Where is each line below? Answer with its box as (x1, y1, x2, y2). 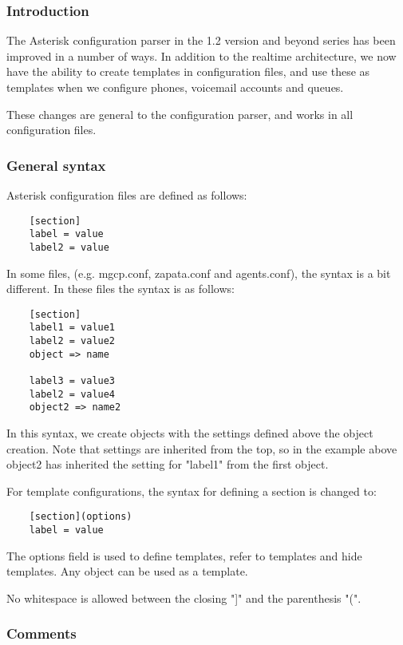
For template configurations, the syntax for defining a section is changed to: (6, 482, 377, 499)
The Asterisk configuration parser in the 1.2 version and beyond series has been (6, 32, 396, 49)
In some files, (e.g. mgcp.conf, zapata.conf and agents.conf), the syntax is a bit (6, 264, 391, 281)
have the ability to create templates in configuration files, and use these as (6, 63, 370, 80)
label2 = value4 (29, 388, 116, 400)
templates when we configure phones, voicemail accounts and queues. (6, 79, 344, 95)
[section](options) (29, 511, 132, 523)
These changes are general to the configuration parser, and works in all (6, 105, 354, 122)
